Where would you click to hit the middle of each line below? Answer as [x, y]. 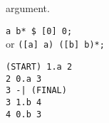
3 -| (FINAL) [36, 91]
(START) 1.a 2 [39, 66]
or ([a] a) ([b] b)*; [55, 44]
